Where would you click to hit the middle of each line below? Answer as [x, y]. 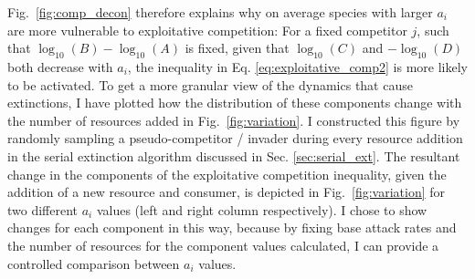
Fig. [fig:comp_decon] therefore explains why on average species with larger [220, 12]
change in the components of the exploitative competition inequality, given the [227, 174]
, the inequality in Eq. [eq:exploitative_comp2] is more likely [297, 66]
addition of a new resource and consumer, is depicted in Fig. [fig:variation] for [227, 192]
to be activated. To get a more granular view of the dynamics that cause [210, 84]
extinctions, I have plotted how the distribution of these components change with [235, 103]
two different [43, 209]
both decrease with [60, 66]
